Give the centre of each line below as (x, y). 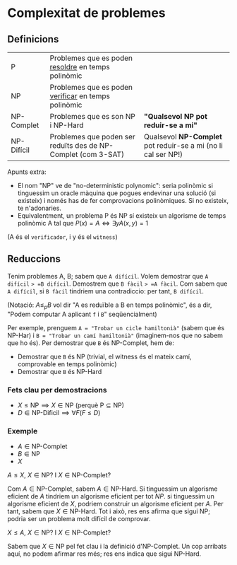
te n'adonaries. (39, 208)
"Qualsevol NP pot (176, 116)
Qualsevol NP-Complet (183, 137)
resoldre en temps (80, 67)
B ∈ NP (29, 454)
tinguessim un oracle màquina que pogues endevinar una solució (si (117, 193)
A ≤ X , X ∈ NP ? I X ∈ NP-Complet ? (59, 475)
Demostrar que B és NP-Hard (60, 371)
